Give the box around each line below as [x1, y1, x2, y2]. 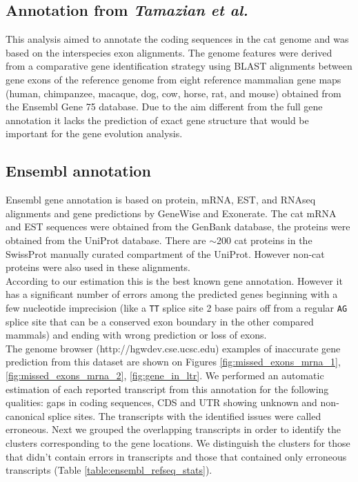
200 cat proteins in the [217, 232, 312, 247]
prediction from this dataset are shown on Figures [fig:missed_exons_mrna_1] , [6, 354, 341, 369]
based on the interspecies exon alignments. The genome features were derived [6, 45, 332, 59]
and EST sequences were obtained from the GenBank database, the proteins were [6, 219, 350, 234]
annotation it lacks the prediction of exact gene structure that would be [6, 112, 309, 127]
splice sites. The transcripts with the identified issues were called [48, 408, 321, 423]
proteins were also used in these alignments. [6, 260, 190, 274]
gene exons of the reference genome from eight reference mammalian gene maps [6, 72, 341, 86]
